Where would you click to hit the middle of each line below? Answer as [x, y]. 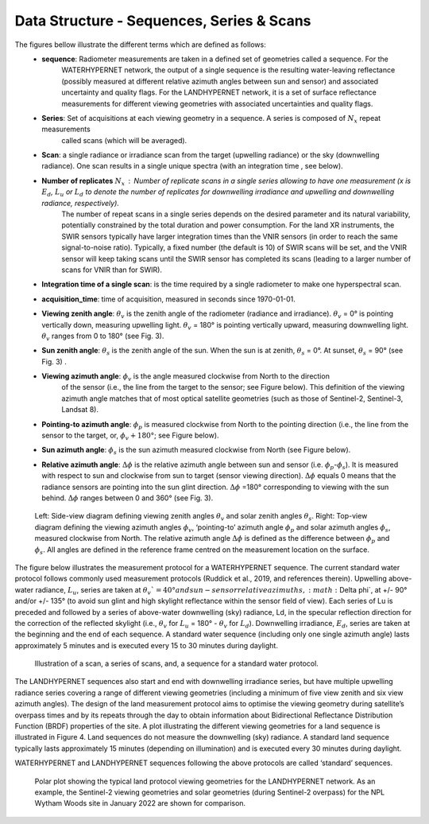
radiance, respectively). [80, 203]
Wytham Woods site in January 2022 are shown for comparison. [140, 803]
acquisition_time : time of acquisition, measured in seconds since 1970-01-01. [168, 299]
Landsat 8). [80, 410]
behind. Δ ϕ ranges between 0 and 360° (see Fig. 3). [128, 498]
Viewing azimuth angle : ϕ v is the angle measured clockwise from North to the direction [186, 377]
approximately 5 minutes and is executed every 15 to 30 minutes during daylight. [146, 645]
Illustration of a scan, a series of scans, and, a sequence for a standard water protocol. [177, 663]
